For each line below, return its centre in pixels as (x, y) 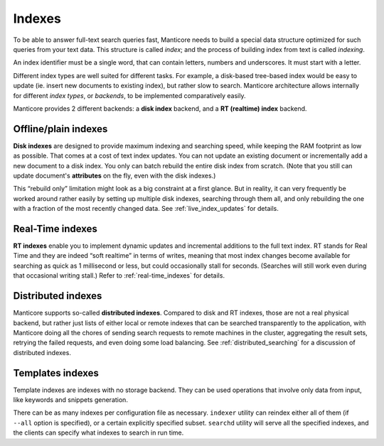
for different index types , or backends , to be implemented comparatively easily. (129, 95)
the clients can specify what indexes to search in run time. (98, 433)
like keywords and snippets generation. (70, 399)
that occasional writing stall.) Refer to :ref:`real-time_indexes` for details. (119, 276)
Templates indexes (56, 373)
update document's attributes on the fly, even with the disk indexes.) (114, 175)
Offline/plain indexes (60, 129)
